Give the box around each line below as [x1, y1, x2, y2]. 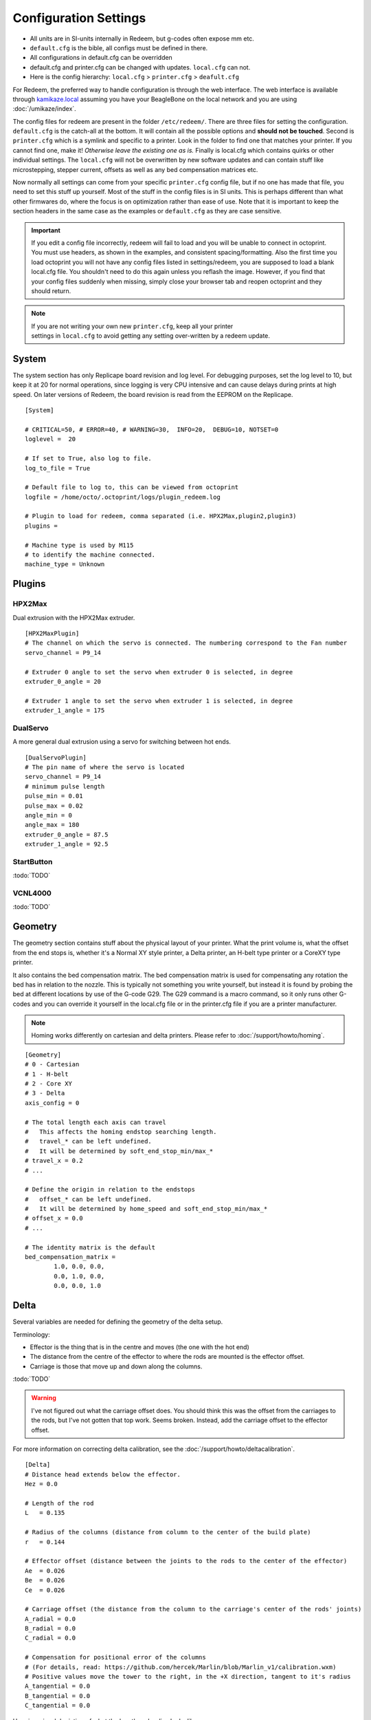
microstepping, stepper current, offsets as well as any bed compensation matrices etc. [12, 165, 258, 173]
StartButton [12, 857, 53, 866]
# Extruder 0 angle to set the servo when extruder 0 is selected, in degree [25, 668, 293, 676]
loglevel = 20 [25, 436, 76, 443]
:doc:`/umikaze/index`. [12, 105, 77, 113]
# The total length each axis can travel [25, 1118, 166, 1126]
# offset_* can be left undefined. [25, 1195, 153, 1203]
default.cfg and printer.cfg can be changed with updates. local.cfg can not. [30, 63, 251, 72]
